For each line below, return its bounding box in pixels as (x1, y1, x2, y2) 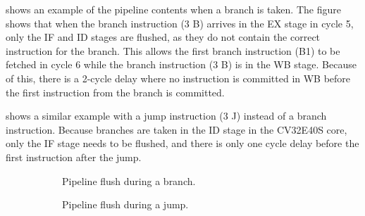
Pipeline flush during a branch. (62, 173, 196, 188)
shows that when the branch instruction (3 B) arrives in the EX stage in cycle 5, (6, 15, 354, 30)
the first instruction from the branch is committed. (6, 84, 225, 99)
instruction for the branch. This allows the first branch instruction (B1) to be (6, 43, 340, 58)
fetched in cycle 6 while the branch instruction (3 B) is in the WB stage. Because (6, 57, 357, 72)
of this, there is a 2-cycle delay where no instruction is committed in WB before (6, 70, 351, 85)
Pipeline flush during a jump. (62, 197, 189, 212)
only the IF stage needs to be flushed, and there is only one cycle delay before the (6, 136, 359, 151)
